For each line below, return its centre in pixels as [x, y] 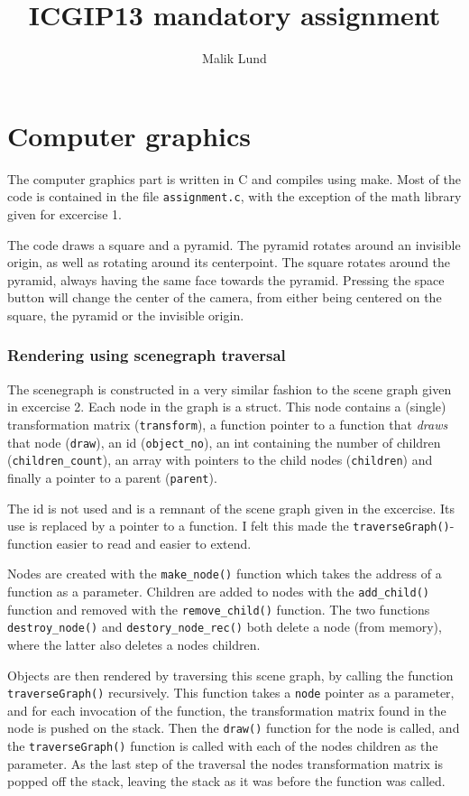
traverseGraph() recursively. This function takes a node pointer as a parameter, [231, 693]
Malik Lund [234, 58]
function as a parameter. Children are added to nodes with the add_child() [218, 591]
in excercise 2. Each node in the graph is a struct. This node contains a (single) [227, 407]
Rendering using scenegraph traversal [147, 355]
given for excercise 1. [64, 213]
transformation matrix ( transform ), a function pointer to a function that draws [228, 424]
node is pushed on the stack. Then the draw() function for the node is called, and [234, 728]
